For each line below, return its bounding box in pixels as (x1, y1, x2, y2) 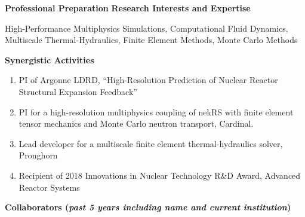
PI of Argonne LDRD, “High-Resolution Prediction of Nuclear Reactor (19, 74, 278, 86)
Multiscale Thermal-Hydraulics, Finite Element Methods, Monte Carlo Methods (5, 33, 298, 46)
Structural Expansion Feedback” (19, 85, 137, 97)
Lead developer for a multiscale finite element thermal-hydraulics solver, (19, 137, 283, 149)
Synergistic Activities (5, 53, 94, 66)
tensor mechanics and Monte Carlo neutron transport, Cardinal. (19, 117, 254, 130)
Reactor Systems (19, 181, 80, 193)
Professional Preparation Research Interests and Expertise (5, 2, 251, 14)
